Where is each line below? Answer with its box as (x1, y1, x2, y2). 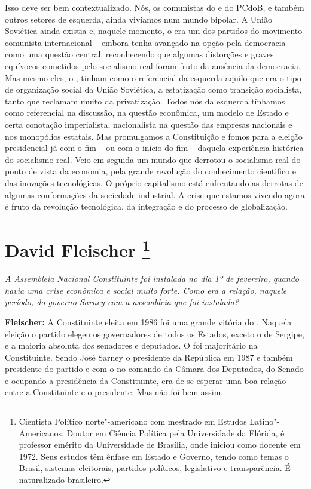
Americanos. (19, 426, 64, 439)
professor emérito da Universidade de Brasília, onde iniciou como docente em (19, 438, 301, 451)
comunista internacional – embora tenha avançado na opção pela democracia (5, 36, 286, 48)
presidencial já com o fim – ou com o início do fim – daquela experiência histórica (5, 142, 304, 154)
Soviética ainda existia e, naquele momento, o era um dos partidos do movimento (5, 24, 303, 37)
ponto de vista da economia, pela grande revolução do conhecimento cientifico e (5, 165, 297, 177)
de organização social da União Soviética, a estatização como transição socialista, (5, 83, 302, 96)
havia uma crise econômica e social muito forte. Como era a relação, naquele (5, 284, 287, 296)
